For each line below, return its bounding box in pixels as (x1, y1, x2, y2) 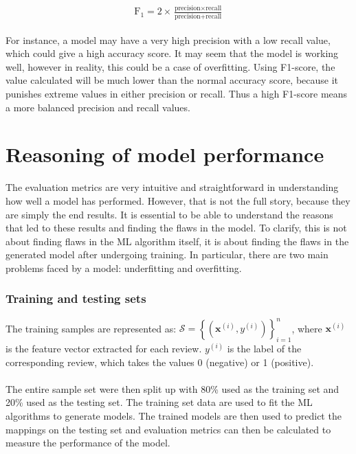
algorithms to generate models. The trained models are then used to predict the (5, 409, 342, 423)
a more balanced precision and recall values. (5, 100, 190, 114)
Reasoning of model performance (5, 140, 324, 168)
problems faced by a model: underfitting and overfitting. (5, 260, 242, 275)
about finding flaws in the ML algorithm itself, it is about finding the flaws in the (5, 234, 349, 248)
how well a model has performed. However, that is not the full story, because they (5, 193, 351, 207)
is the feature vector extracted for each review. (5, 341, 202, 356)
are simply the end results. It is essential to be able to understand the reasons (5, 207, 333, 221)
